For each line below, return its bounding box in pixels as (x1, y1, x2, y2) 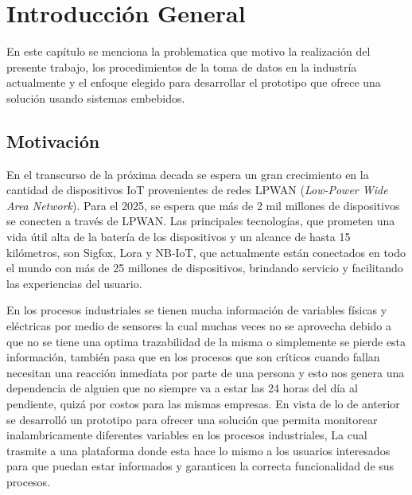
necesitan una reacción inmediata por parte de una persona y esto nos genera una (6, 364, 405, 380)
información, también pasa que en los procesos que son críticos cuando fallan (6, 349, 380, 365)
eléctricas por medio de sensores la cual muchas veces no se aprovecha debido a (6, 318, 391, 334)
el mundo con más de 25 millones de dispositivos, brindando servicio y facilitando (6, 259, 403, 276)
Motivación (6, 128, 100, 153)
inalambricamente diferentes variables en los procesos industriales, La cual (6, 427, 367, 443)
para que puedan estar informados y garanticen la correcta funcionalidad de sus (6, 458, 395, 474)
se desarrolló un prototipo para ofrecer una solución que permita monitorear (6, 411, 378, 427)
